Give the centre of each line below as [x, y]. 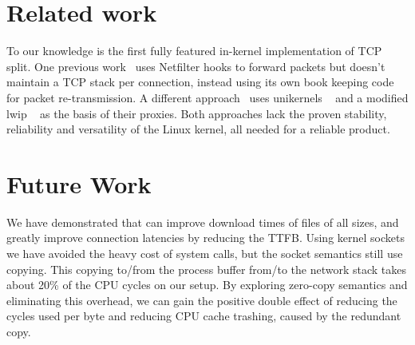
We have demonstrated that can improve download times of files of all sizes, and [203, 222]
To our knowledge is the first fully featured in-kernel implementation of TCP [194, 51]
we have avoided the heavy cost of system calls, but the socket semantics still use [205, 253]
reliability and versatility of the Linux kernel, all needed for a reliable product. [198, 129]
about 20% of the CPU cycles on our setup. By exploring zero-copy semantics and [207, 285]
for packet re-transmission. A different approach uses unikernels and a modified [207, 97]
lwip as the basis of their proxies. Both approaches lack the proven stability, [197, 113]
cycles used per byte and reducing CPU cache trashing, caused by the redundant [204, 316]
